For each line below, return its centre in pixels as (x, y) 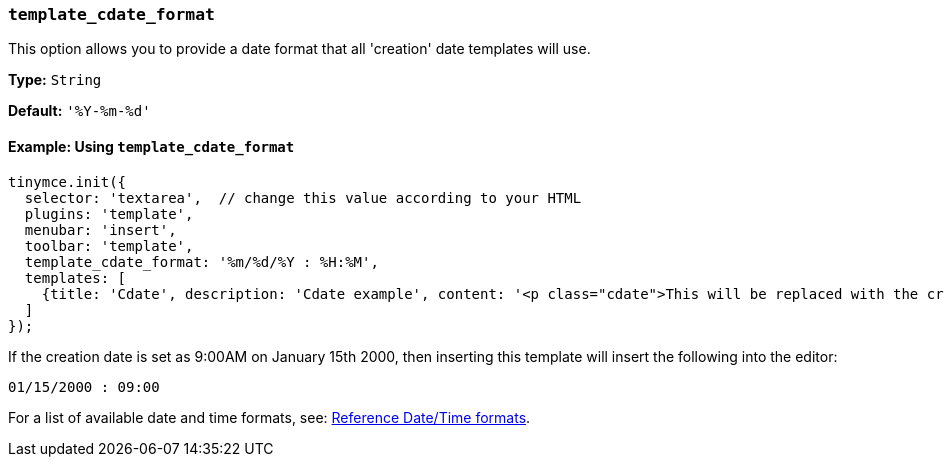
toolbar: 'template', (109, 245)
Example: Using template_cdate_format (151, 146)
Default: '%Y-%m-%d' (79, 111)
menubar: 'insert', (100, 229)
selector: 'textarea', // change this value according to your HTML (303, 197)
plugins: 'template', (109, 213)
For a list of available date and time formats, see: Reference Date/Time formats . (269, 417)
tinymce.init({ (67, 181)
